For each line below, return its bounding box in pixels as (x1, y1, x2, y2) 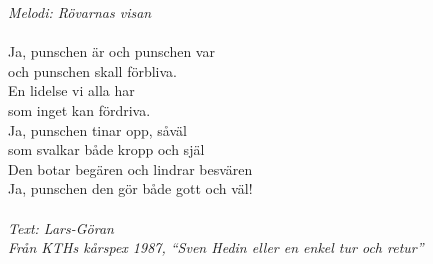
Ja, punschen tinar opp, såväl (8, 119, 187, 140)
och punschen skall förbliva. (8, 60, 177, 81)
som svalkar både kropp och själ (8, 139, 205, 160)
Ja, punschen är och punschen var (8, 41, 215, 62)
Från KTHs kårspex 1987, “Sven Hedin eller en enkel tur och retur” (8, 237, 424, 258)
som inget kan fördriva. (8, 99, 151, 120)
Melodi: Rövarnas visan (8, 2, 152, 22)
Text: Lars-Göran (8, 217, 114, 238)
